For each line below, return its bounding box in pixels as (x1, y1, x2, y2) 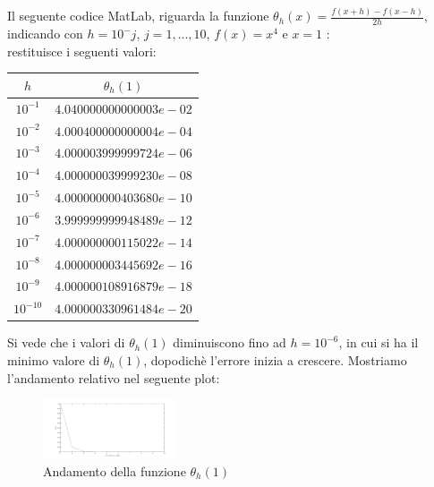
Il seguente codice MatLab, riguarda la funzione (7, 6, 269, 25)
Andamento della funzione (43, 461, 186, 480)
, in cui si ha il (338, 333, 419, 352)
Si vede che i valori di (7, 333, 125, 352)
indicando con (7, 24, 83, 43)
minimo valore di (7, 350, 100, 369)
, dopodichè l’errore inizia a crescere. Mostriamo (143, 350, 407, 369)
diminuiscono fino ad (173, 333, 286, 352)
